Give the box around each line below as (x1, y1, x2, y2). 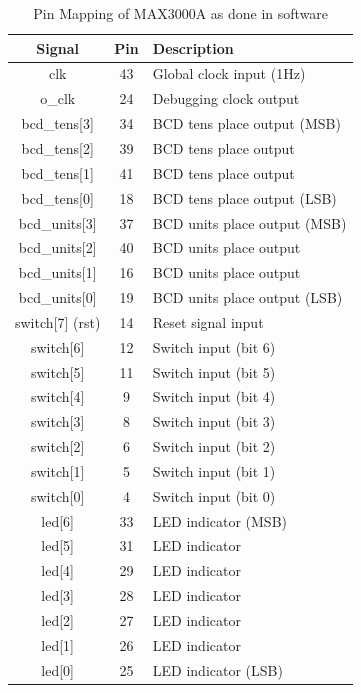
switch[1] (31, 460, 85, 481)
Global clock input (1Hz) (152, 63, 306, 84)
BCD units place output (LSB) (152, 287, 343, 308)
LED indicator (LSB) (152, 659, 283, 680)
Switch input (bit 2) (152, 436, 276, 457)
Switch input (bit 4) (152, 386, 276, 407)
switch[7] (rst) (15, 311, 101, 332)
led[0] (41, 659, 75, 680)
